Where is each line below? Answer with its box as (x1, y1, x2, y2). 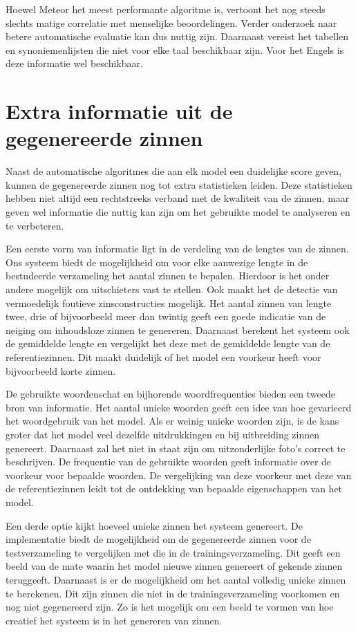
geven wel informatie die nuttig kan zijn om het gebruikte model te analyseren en (6, 205, 350, 219)
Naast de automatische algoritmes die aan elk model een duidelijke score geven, (6, 164, 342, 178)
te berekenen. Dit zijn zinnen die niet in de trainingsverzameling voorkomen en (6, 586, 340, 600)
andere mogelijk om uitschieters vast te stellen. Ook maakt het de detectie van (6, 282, 338, 297)
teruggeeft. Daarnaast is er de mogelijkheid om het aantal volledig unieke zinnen (6, 572, 346, 586)
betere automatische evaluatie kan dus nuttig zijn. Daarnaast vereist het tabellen (6, 29, 349, 44)
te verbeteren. (6, 218, 64, 232)
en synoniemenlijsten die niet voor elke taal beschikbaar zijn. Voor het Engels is (6, 42, 344, 57)
